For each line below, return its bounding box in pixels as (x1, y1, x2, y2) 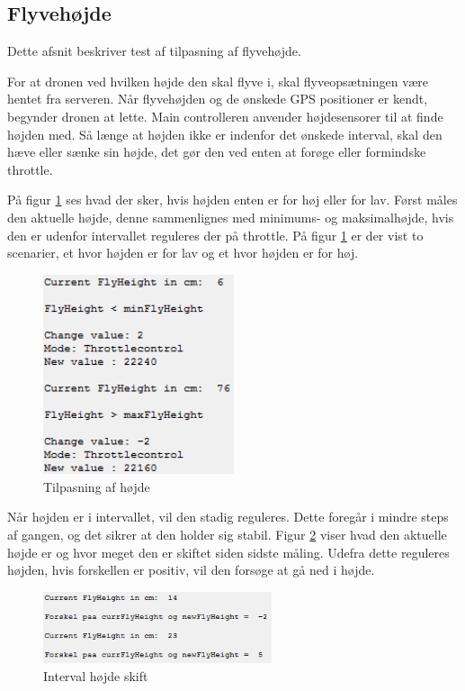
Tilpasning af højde (43, 477, 150, 496)
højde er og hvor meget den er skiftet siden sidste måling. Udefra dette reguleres (7, 542, 450, 561)
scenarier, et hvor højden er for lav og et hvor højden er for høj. (7, 243, 359, 262)
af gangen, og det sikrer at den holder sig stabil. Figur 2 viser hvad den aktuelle (7, 525, 447, 543)
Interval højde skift (43, 666, 148, 685)
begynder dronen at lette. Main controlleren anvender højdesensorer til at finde (7, 106, 443, 125)
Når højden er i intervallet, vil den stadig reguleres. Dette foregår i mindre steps (7, 507, 449, 526)
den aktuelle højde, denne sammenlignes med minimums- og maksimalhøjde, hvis (7, 207, 454, 226)
